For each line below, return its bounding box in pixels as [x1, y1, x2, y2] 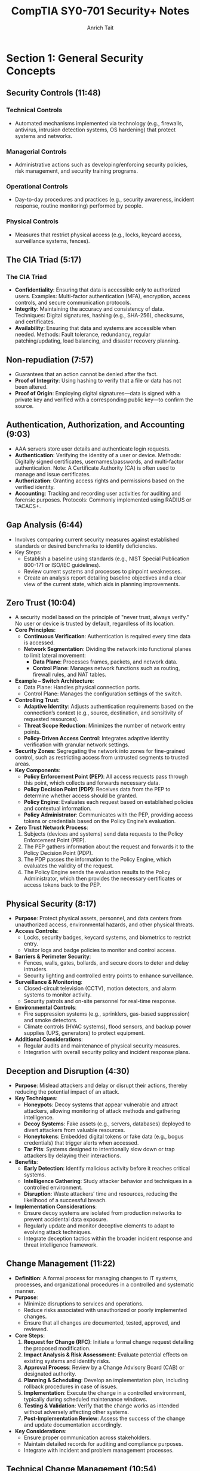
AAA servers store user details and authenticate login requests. [14, 445, 171, 452]
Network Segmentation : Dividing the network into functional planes [23, 646, 192, 653]
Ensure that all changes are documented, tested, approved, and [23, 1319, 180, 1326]
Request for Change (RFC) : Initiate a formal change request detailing [23, 1338, 194, 1345]
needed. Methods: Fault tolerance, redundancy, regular [14, 331, 151, 338]
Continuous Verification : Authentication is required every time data [23, 633, 191, 640]
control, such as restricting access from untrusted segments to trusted [14, 754, 189, 761]
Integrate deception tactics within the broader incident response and [23, 1235, 193, 1242]
